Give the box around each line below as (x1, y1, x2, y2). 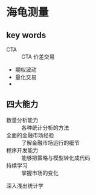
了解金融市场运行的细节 (21, 139, 80, 146)
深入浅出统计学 (6, 182, 43, 189)
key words (6, 30, 46, 40)
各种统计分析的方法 (21, 124, 69, 131)
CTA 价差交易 (21, 53, 55, 60)
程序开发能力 (6, 146, 38, 154)
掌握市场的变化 (21, 169, 59, 176)
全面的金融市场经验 (6, 131, 54, 139)
